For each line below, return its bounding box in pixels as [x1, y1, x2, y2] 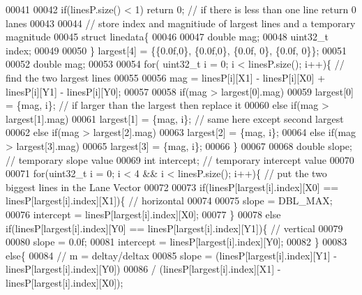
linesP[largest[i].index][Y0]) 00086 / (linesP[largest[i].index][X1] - [6, 262, 281, 276]
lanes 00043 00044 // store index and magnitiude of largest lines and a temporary [6, 15, 356, 30]
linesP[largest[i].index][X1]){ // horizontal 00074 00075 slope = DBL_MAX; [6, 193, 333, 208]
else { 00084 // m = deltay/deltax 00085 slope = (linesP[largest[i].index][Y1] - [6, 248, 337, 262]
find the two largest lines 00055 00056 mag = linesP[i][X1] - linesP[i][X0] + [6, 70, 326, 84]
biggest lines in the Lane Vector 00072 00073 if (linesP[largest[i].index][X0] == [6, 179, 339, 194]
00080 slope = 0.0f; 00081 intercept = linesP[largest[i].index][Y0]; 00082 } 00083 [6, 234, 347, 249]
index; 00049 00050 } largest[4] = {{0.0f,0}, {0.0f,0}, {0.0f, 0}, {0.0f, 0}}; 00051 [6, 43, 347, 57]
